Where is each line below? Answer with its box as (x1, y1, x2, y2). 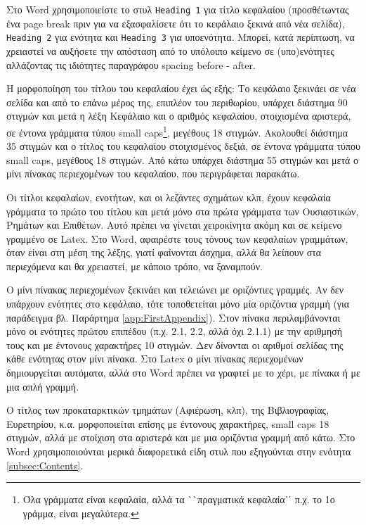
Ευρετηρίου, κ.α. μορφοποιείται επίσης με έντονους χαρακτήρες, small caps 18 (6, 416, 329, 431)
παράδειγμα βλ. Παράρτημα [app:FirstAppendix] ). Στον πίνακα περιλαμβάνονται (6, 310, 341, 324)
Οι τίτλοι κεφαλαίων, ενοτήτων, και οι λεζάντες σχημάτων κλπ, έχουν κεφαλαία (6, 189, 331, 204)
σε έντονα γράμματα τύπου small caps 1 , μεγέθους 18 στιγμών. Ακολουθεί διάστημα (6, 122, 348, 139)
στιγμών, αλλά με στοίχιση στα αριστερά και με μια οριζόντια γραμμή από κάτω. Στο (6, 430, 355, 445)
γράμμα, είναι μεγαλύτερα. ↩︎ (22, 505, 139, 520)
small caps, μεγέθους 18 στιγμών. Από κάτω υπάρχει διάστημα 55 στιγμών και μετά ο (6, 152, 359, 167)
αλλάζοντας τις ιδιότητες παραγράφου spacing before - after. (6, 57, 256, 72)
